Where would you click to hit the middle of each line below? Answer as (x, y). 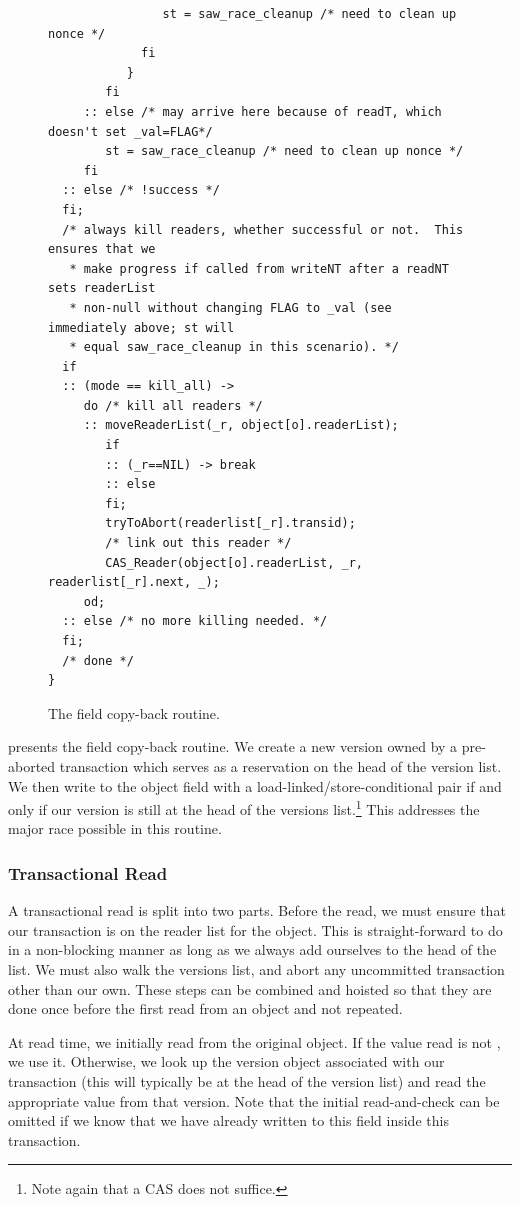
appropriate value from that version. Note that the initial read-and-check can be (254, 1100)
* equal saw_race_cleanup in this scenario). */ (234, 347)
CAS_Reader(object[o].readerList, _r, (234, 562)
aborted (32, 765)
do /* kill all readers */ (173, 405)
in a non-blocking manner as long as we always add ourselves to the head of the (252, 949)
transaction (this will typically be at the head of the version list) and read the (247, 1080)
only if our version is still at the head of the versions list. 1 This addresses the (244, 807)
